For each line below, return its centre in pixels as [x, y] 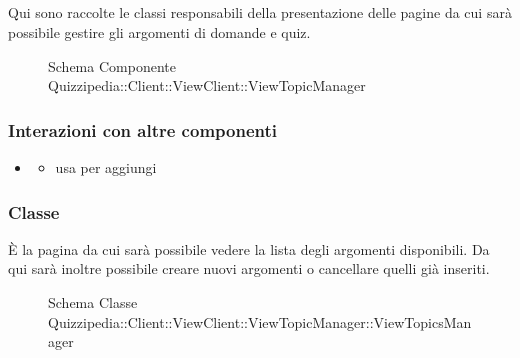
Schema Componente [112, 65]
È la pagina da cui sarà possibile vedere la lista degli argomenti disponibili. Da [249, 248]
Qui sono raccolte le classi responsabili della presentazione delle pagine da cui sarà [260, 12]
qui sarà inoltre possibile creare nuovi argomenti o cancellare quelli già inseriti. [249, 268]
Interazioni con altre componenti [142, 129]
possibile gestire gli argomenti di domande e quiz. [159, 31]
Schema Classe [93, 301]
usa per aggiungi [106, 166]
